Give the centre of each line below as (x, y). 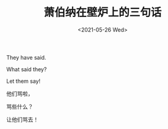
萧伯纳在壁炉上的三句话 (103, 12)
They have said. (26, 57)
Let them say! (24, 81)
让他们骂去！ (22, 119)
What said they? (27, 69)
